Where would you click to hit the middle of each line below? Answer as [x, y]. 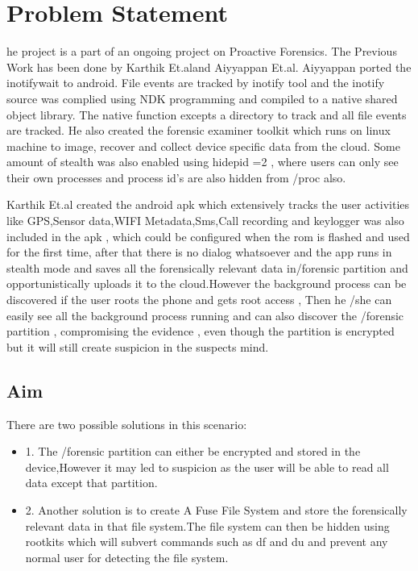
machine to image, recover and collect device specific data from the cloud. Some [203, 146]
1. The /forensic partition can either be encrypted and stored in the [193, 451]
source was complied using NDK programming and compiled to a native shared [202, 98]
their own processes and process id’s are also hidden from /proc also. [176, 177]
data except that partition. [91, 483]
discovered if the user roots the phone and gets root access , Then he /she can [199, 300]
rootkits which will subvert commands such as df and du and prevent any [207, 542]
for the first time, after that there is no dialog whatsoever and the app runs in [199, 252]
